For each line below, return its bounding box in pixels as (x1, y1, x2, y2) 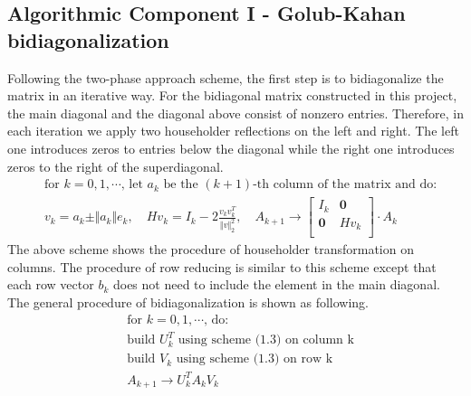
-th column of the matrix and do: (253, 178, 437, 192)
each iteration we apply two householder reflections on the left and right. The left (7, 121, 459, 140)
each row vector (7, 275, 94, 294)
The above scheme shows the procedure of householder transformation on (7, 240, 414, 259)
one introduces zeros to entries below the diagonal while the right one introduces (7, 138, 455, 157)
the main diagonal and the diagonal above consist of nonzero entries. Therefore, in (7, 103, 465, 122)
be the (163, 178, 198, 192)
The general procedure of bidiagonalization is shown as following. (7, 293, 369, 311)
